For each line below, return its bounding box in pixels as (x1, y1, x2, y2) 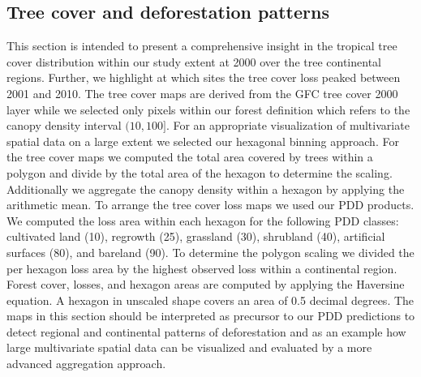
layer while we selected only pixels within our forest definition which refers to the (6, 101, 410, 118)
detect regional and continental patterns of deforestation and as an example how (6, 323, 406, 340)
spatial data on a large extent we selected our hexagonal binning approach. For (6, 132, 399, 149)
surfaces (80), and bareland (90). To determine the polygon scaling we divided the (6, 243, 415, 260)
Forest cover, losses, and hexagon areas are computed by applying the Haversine (6, 276, 405, 293)
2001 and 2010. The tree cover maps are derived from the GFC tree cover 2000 (6, 84, 398, 101)
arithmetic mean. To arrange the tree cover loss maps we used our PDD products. (6, 196, 415, 213)
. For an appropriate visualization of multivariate (165, 117, 410, 134)
